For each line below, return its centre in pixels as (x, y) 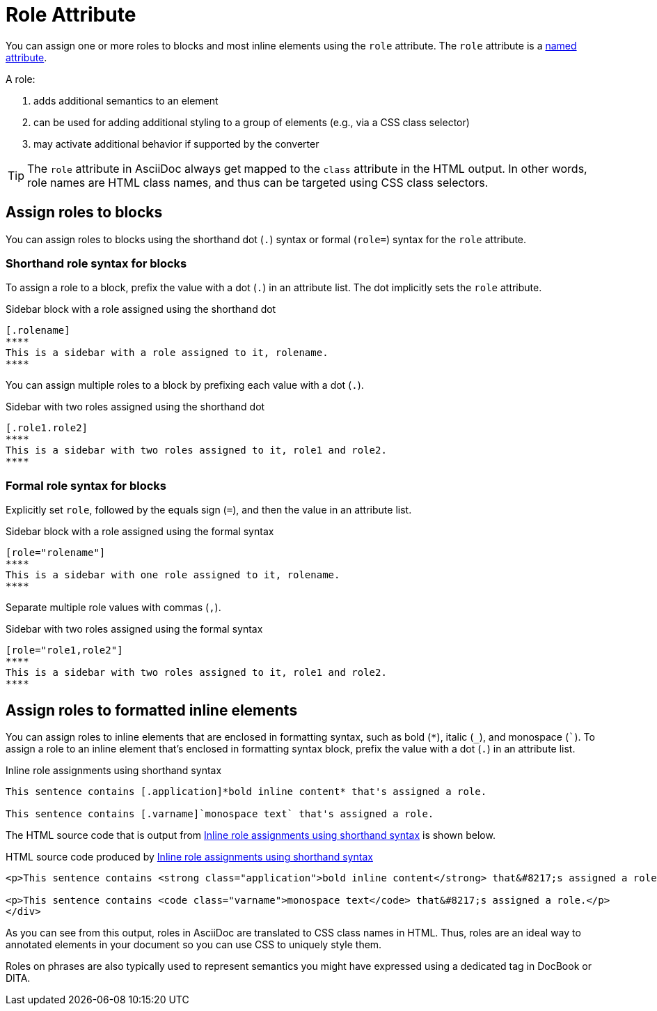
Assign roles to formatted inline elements (152, 710)
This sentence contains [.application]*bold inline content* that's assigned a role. (246, 791)
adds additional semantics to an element (126, 100)
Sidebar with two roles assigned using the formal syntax (134, 629)
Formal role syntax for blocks (86, 485)
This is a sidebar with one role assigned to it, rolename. (173, 575)
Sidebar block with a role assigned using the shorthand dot (141, 309)
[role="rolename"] (56, 553)
